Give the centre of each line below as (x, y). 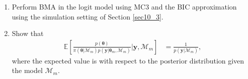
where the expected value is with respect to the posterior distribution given (128, 60)
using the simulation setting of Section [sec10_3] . (88, 16)
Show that (28, 33)
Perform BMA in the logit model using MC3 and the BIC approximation (124, 6)
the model (27, 70)
